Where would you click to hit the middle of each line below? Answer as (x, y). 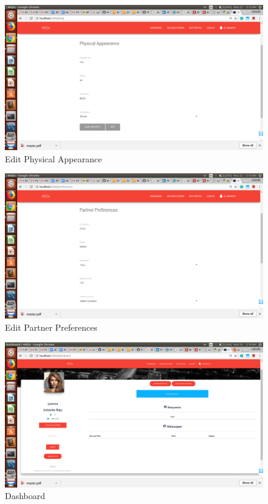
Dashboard (25, 496)
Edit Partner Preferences (51, 327)
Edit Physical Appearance (54, 158)
